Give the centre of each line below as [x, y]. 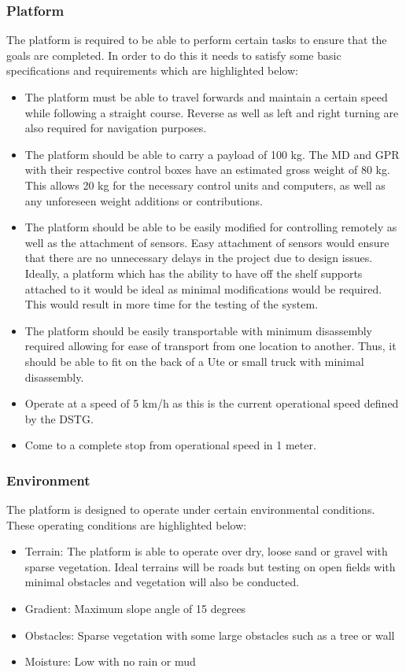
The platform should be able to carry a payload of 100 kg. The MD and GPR [212, 154]
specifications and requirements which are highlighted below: [152, 70]
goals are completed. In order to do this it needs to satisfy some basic [174, 55]
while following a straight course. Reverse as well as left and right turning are [212, 112]
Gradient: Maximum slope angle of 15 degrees [135, 609]
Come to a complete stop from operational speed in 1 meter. [170, 445]
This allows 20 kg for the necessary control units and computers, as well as [205, 185]
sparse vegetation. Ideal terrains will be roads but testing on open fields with [210, 566]
